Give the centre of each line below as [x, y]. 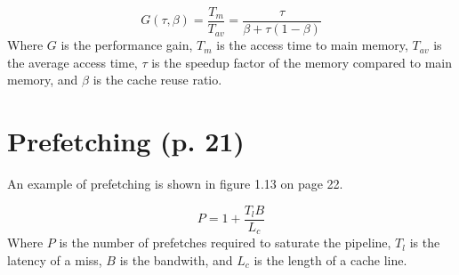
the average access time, [72, 62]
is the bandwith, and [176, 259]
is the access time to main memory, [312, 45]
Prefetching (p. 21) [126, 141]
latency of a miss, [55, 259]
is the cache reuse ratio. [157, 80]
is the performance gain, [127, 45]
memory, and [43, 80]
